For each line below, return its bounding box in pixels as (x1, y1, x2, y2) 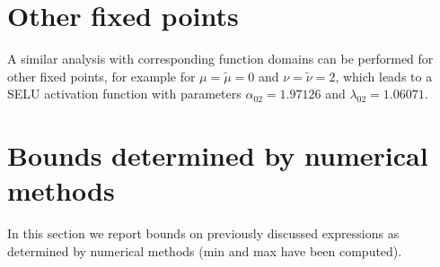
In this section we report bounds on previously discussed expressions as (7, 224, 400, 243)
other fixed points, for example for (7, 66, 196, 85)
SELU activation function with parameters (7, 84, 242, 103)
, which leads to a (335, 66, 433, 85)
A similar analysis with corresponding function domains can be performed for (7, 49, 434, 68)
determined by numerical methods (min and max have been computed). (7, 241, 402, 260)
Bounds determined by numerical (7, 137, 428, 174)
